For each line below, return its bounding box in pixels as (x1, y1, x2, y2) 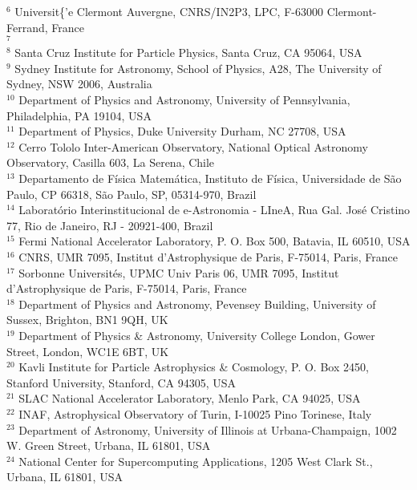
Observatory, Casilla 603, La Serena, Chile (6, 154, 215, 171)
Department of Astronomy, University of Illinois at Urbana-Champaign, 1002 (18, 421, 397, 438)
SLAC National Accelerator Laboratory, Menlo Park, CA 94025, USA (18, 390, 361, 407)
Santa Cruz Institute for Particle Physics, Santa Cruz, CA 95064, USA (14, 44, 362, 61)
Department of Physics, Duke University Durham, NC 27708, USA (18, 123, 346, 140)
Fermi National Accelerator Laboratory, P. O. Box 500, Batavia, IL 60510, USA (18, 233, 411, 249)
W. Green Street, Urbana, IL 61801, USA (6, 437, 211, 454)
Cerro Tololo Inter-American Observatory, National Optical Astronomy (18, 138, 368, 155)
